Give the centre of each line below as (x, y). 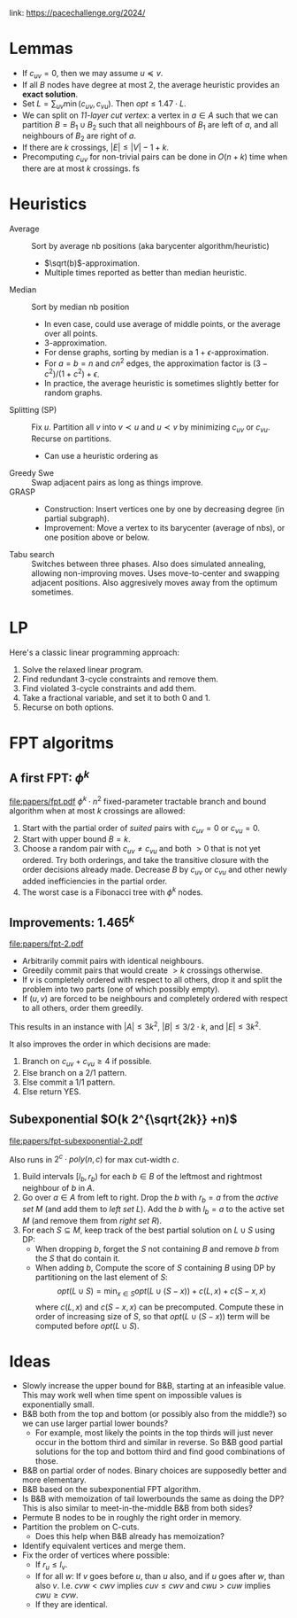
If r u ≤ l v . (51, 1566)
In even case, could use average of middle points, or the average (162, 323)
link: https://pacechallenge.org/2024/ (77, 13)
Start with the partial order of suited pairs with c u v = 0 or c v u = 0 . (141, 829)
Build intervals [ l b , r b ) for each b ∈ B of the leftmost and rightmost (142, 1178)
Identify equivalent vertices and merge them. (103, 1546)
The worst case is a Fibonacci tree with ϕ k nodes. (112, 891)
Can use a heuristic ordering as (101, 455)
